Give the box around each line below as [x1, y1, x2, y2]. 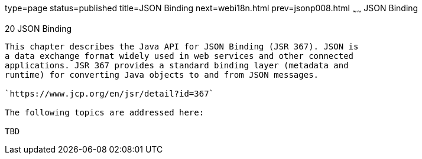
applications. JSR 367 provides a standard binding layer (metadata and [5, 60, 349, 70]
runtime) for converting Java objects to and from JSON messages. [5, 69, 319, 79]
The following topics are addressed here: [5, 107, 204, 117]
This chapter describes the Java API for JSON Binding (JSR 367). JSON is [5, 41, 359, 51]
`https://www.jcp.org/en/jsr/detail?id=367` [5, 88, 215, 98]
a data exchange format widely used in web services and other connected [5, 51, 354, 61]
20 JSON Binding [5, 23, 72, 34]
